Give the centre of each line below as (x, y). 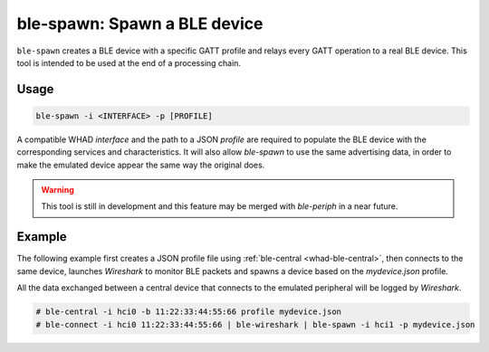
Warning (58, 190)
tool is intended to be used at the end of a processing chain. (129, 62)
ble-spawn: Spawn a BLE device (140, 24)
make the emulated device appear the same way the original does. (141, 165)
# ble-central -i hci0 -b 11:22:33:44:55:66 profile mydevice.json (189, 312)
